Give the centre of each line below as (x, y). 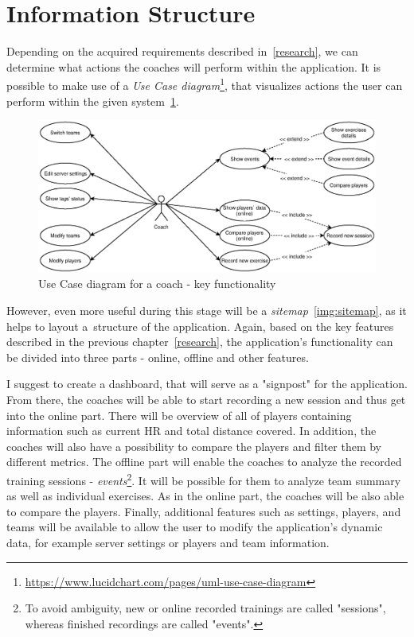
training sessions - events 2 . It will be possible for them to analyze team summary (204, 479)
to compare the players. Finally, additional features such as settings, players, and (204, 511)
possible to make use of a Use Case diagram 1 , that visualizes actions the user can (205, 84)
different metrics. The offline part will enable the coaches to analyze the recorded (204, 462)
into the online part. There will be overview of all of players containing (179, 415)
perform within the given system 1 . (93, 101)
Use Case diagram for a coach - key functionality (157, 284)
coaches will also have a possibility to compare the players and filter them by (194, 446)
